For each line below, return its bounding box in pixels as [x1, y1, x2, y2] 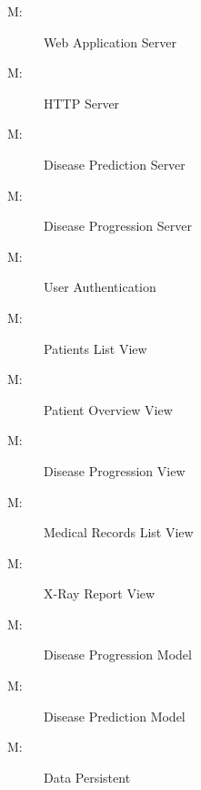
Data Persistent [44, 767, 131, 786]
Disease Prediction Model [44, 706, 186, 725]
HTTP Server [44, 93, 120, 112]
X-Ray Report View [44, 584, 156, 603]
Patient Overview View [44, 400, 173, 419]
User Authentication [44, 277, 156, 296]
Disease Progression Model [44, 645, 192, 664]
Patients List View [44, 338, 147, 358]
